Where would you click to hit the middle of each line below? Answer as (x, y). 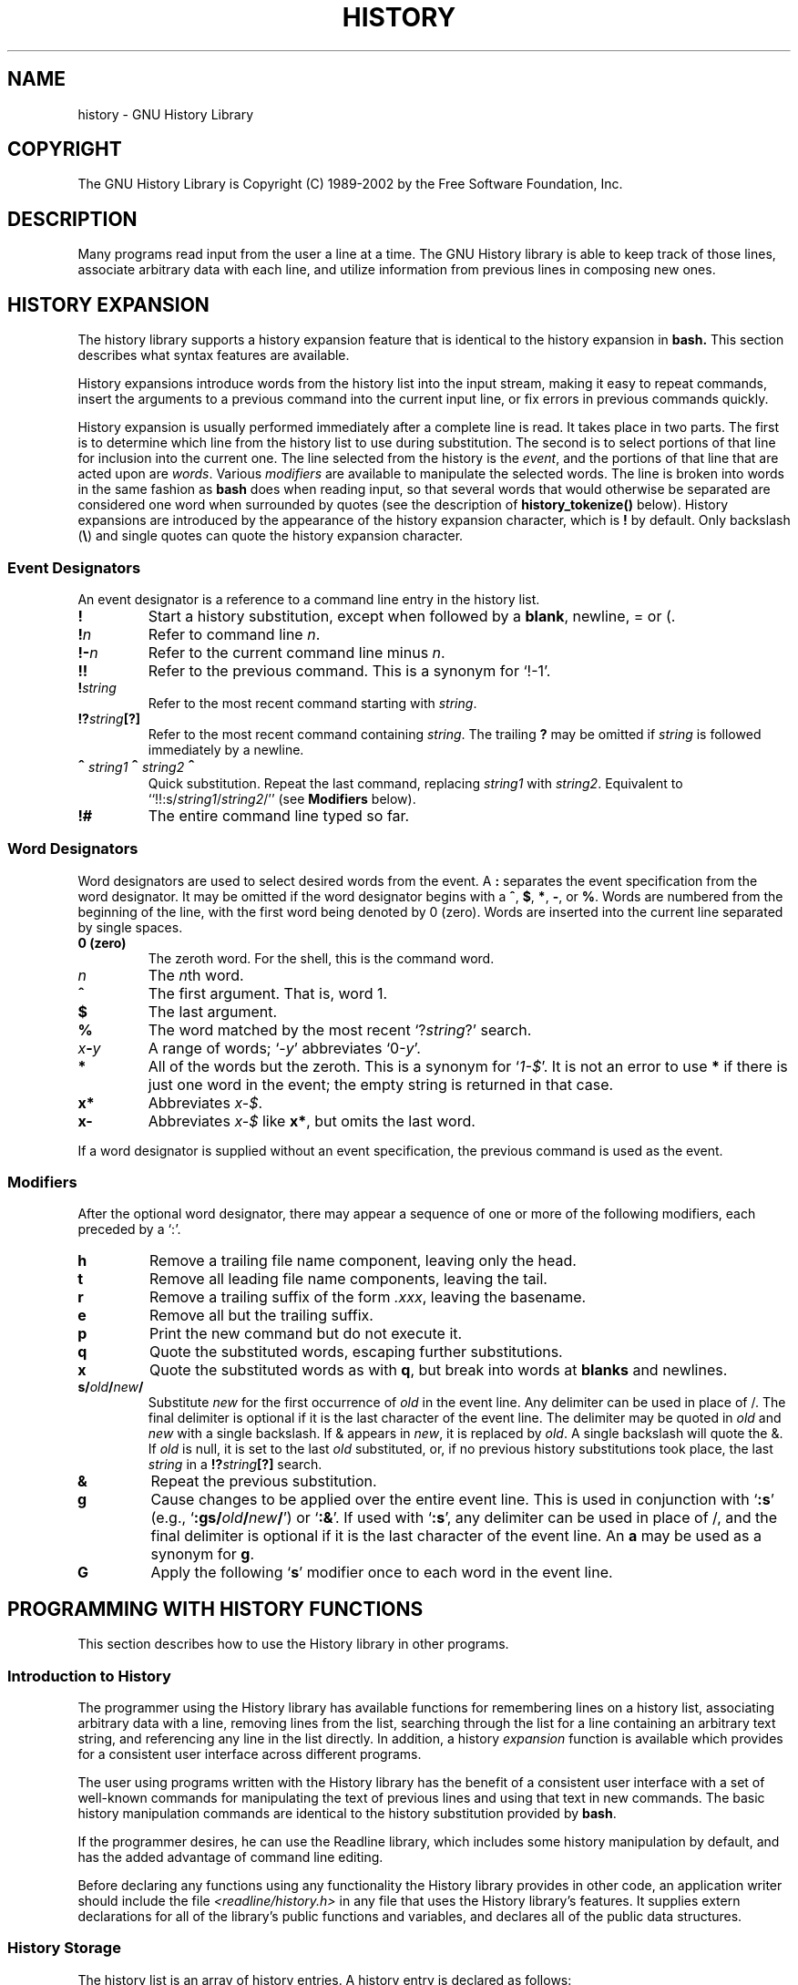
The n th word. (196, 975)
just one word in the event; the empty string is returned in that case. (381, 1084)
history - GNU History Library (165, 114)
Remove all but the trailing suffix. (261, 1316)
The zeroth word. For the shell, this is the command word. (321, 958)
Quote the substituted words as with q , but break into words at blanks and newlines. (438, 1370)
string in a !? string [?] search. (235, 1465)
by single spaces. (130, 927)
